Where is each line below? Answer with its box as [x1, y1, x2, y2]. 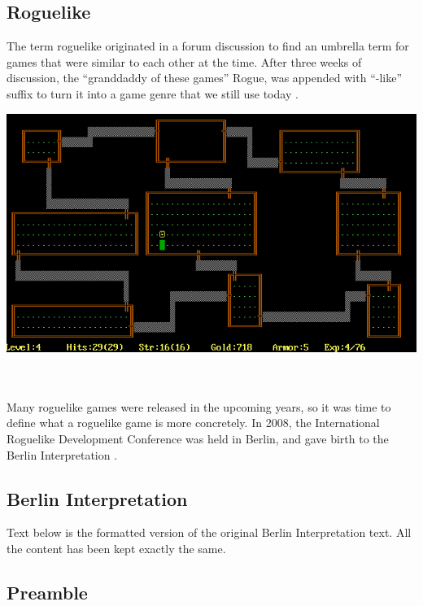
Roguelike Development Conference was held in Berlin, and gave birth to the [7, 430, 389, 447]
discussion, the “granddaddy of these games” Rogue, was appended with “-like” [7, 69, 403, 86]
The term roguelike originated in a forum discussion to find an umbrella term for [7, 37, 409, 54]
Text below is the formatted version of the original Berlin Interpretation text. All [7, 524, 412, 541]
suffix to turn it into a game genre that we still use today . [7, 85, 299, 102]
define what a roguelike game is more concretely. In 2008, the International [7, 414, 380, 431]
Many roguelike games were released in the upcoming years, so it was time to [7, 398, 391, 415]
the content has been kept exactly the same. [7, 540, 226, 557]
